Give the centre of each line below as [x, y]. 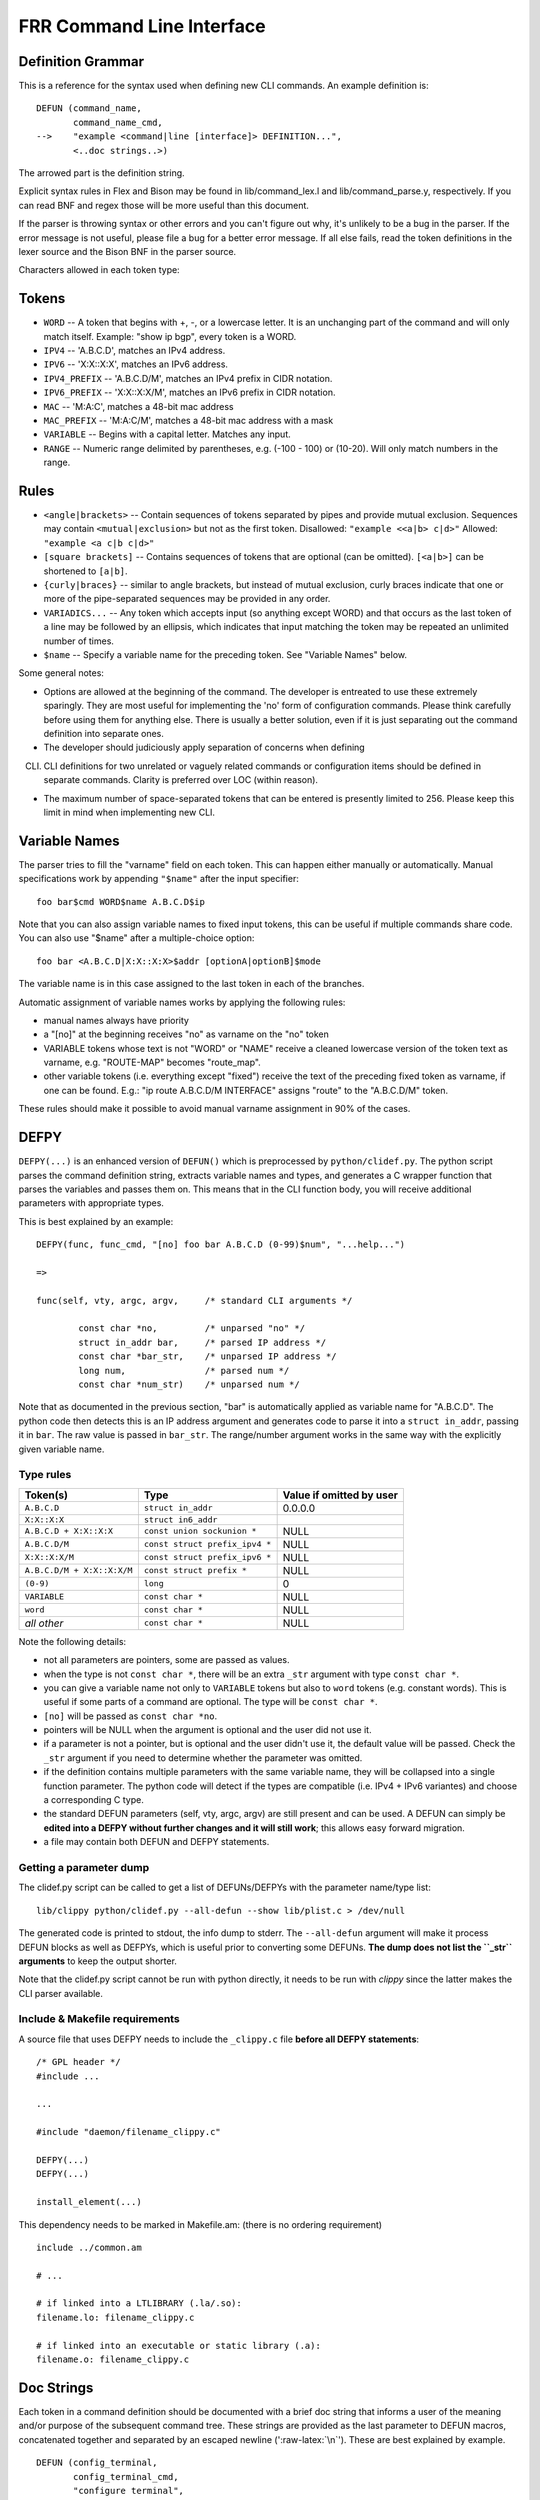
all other [44, 1623]
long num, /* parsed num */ [184, 1370]
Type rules [45, 1475]
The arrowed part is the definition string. [101, 173]
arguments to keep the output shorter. [97, 1961]
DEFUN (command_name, [89, 108]
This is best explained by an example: [96, 1221]
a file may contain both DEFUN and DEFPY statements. [156, 1842]
